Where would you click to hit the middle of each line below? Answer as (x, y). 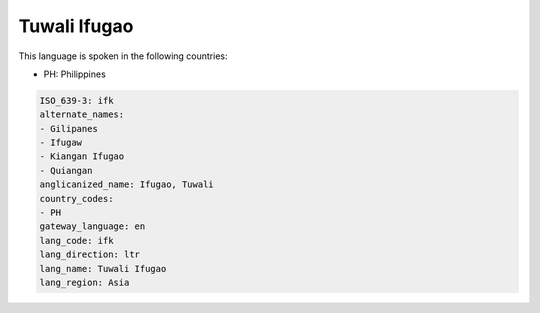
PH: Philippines (75, 74)
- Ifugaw (61, 143)
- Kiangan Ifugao (82, 156)
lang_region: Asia (84, 282)
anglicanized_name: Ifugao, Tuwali (126, 184)
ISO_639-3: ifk (76, 100)
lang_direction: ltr (89, 254)
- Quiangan (66, 170)
